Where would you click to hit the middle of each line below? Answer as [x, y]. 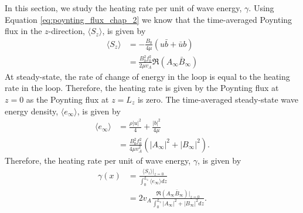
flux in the [23, 31]
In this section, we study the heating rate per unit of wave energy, [123, 8]
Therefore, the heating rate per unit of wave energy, [98, 160]
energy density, [32, 111]
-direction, [67, 31]
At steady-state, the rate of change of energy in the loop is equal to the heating [147, 76]
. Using [261, 8]
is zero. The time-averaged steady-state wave [218, 99]
